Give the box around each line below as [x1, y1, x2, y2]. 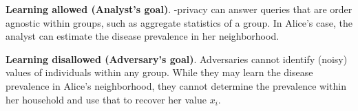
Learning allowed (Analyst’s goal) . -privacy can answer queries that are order [6, 2, 352, 16]
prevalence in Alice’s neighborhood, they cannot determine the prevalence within [6, 78, 346, 92]
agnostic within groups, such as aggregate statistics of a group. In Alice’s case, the [6, 15, 352, 29]
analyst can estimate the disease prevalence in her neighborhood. [6, 29, 280, 43]
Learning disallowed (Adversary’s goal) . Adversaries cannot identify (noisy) [6, 51, 348, 66]
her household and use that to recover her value [6, 92, 207, 106]
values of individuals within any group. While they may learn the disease [6, 65, 313, 79]
